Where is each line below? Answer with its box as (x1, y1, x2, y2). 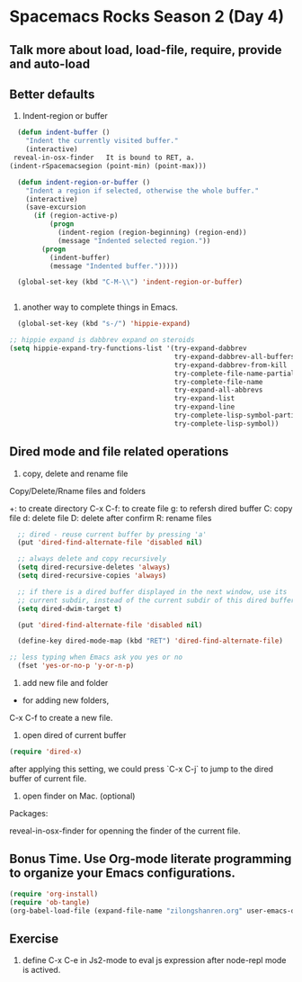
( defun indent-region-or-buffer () (17, 177, 151, 186)
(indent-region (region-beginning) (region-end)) (57, 228, 247, 238)
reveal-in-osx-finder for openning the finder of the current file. (9, 825, 241, 836)
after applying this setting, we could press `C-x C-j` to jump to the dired (9, 763, 274, 774)
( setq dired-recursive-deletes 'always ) (17, 563, 171, 572)
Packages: (9, 807, 49, 818)
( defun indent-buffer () (17, 128, 111, 137)
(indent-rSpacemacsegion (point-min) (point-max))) (9, 161, 207, 170)
